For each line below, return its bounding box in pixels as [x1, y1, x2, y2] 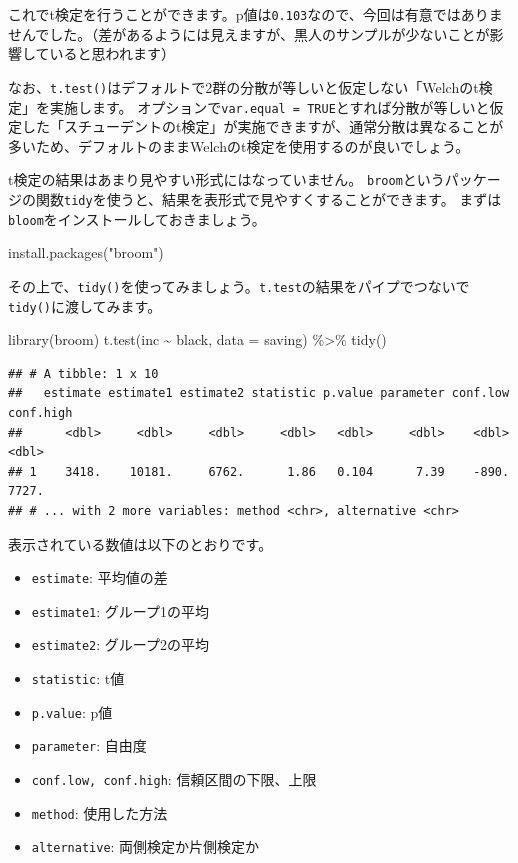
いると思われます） [49, 43, 175, 64]
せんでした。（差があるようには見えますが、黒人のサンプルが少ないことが [8, 23, 490, 44]
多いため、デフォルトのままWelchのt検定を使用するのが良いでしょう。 [8, 135, 470, 156]
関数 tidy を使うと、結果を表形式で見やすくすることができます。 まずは [35, 189, 502, 209]
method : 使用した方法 [31, 802, 168, 823]
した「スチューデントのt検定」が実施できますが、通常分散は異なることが [21, 116, 504, 137]
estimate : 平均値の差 [31, 567, 168, 588]
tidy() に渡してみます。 [8, 295, 162, 316]
